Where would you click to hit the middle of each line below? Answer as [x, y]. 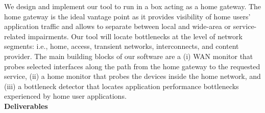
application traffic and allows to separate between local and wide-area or [118, 26]
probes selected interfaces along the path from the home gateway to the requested [132, 66]
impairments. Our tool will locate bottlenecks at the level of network [135, 36]
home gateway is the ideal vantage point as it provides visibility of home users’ [127, 16]
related [15, 36]
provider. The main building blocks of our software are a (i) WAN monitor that [129, 56]
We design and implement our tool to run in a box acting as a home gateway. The [133, 6]
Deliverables [26, 106]
